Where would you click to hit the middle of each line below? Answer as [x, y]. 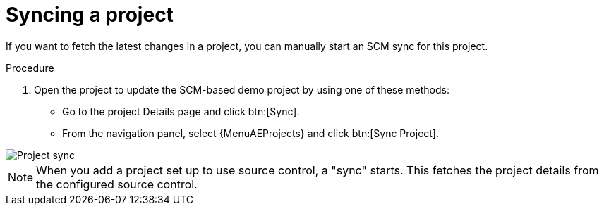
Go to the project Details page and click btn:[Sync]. [181, 111]
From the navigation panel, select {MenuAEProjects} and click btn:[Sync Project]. [251, 133]
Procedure [30, 68]
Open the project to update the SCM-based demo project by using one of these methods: [242, 89]
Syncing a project [90, 15]
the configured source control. [117, 184]
